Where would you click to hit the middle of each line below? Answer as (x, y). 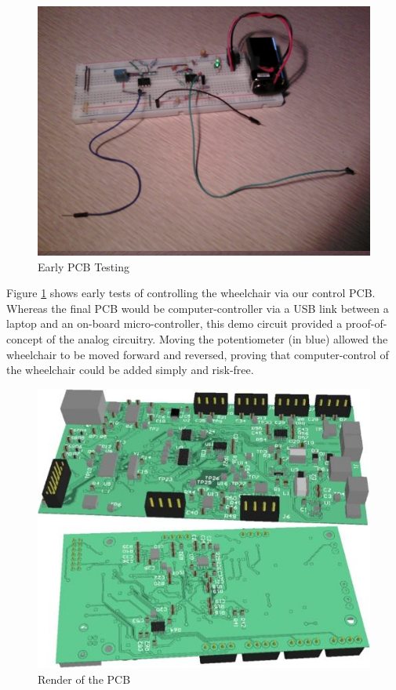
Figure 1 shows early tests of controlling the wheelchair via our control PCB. (191, 293)
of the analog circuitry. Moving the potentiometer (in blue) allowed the (217, 338)
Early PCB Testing (84, 266)
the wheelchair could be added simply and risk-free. (130, 370)
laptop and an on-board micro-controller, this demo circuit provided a (174, 323)
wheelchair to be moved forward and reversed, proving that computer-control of (198, 354)
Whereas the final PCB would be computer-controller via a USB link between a (198, 308)
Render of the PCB (84, 679)
